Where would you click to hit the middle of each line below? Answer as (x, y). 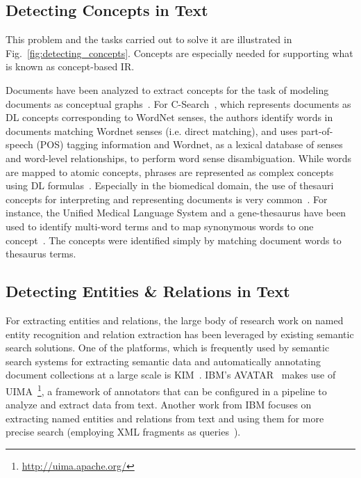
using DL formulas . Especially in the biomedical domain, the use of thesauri (170, 185)
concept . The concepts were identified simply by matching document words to (174, 240)
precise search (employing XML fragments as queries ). (123, 432)
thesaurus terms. (41, 254)
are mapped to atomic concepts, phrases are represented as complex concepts (170, 172)
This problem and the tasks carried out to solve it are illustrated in (149, 39)
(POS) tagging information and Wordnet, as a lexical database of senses (190, 144)
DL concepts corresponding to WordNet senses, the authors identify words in (169, 117)
